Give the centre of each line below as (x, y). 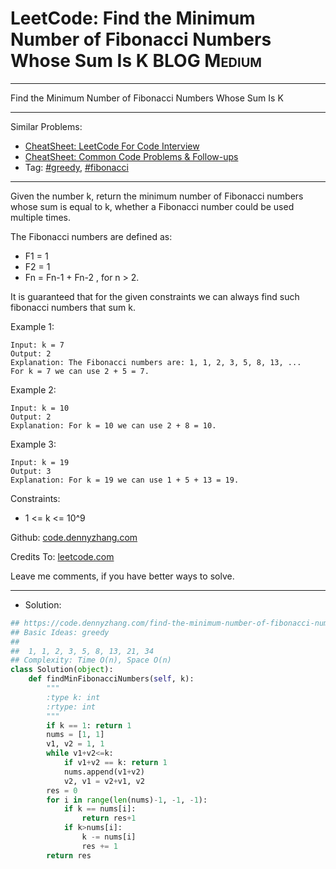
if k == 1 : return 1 (89, 725)
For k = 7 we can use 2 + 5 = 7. (80, 371)
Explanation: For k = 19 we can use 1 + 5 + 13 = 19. (125, 480)
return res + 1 (109, 818)
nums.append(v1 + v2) (104, 772)
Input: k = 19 (40, 462)
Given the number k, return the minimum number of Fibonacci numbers (157, 196)
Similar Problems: (46, 126)
